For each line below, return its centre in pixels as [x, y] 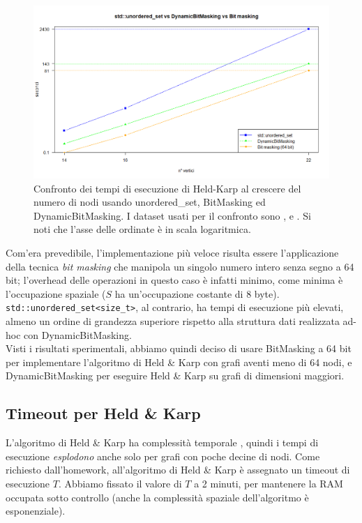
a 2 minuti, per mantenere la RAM [269, 483]
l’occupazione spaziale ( [56, 293]
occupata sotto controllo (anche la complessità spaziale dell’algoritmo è [157, 497]
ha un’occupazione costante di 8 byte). [197, 293]
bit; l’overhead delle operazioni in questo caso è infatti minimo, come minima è [174, 280]
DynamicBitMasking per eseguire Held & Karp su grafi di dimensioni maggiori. [175, 376]
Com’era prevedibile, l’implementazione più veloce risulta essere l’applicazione [172, 252]
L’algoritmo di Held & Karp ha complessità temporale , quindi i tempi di [162, 442]
